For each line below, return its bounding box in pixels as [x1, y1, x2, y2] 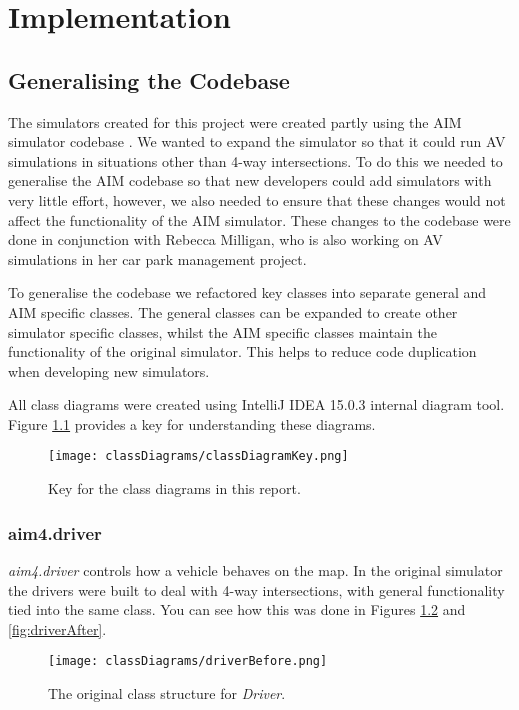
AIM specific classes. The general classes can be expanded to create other [8, 301, 458, 322]
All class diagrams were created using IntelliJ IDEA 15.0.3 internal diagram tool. [8, 394, 505, 415]
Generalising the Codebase [8, 64, 290, 95]
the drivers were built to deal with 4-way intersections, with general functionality [8, 579, 505, 600]
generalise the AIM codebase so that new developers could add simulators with [8, 170, 492, 191]
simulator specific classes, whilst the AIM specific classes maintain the [8, 321, 437, 342]
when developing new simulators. [8, 360, 210, 381]
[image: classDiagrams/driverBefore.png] [48, 654, 328, 669]
